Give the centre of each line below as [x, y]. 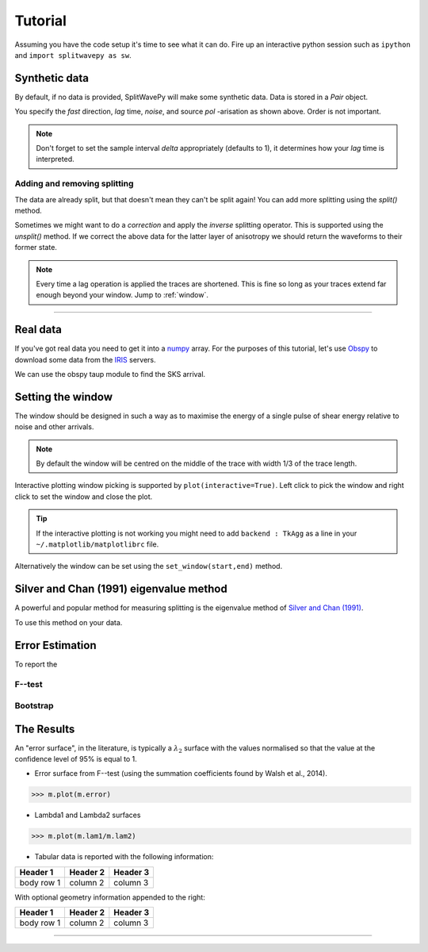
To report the [36, 664]
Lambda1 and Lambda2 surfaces [88, 815]
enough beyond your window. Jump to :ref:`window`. [122, 295]
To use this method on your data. [69, 622]
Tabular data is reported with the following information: [124, 857]
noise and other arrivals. [54, 427]
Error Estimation [55, 645]
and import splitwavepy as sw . [73, 55]
